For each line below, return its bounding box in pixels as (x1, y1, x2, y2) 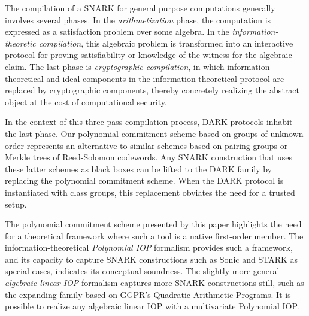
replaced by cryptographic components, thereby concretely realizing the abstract (5, 84, 299, 96)
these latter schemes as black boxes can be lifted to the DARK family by (5, 162, 272, 175)
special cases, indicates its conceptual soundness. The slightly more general (5, 265, 280, 277)
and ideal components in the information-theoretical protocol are (46, 72, 284, 84)
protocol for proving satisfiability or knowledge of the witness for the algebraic (5, 48, 292, 61)
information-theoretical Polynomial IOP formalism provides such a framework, (5, 241, 293, 254)
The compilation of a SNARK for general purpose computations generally (5, 2, 275, 14)
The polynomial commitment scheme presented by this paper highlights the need (5, 218, 302, 230)
